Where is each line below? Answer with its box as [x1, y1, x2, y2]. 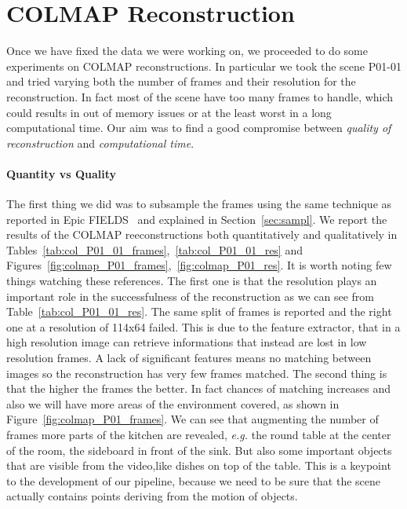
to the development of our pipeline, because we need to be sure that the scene [6, 472, 381, 489]
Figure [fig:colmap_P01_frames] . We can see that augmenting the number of [6, 411, 379, 427]
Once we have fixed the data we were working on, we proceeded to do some [6, 42, 368, 59]
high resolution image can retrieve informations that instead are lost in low [6, 334, 367, 350]
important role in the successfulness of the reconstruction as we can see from [6, 287, 374, 304]
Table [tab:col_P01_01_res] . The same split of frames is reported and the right [6, 303, 392, 320]
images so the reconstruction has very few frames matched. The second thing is [6, 364, 387, 381]
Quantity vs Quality [6, 165, 117, 181]
